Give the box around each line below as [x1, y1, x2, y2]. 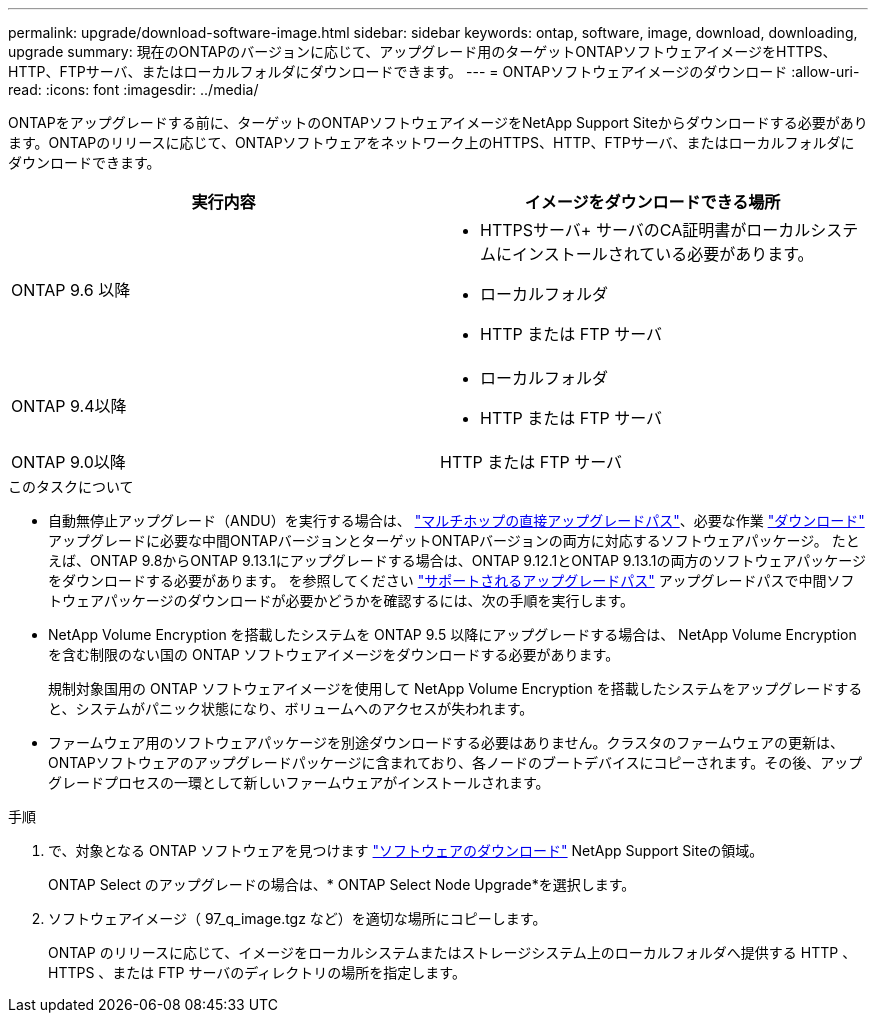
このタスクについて [8, 478, 134, 495]
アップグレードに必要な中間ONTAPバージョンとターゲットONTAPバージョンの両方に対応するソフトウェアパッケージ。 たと [48, 532, 860, 549]
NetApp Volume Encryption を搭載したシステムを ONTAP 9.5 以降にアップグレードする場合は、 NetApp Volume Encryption [48, 626, 857, 643]
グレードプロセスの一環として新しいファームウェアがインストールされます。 [48, 774, 550, 791]
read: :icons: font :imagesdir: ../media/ [8, 81, 259, 98]
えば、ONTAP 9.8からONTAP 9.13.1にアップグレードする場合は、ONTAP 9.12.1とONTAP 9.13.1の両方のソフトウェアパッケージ [48, 552, 866, 569]
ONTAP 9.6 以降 [11, 280, 131, 300]
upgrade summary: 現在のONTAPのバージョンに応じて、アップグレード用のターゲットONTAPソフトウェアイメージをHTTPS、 [8, 43, 837, 60]
